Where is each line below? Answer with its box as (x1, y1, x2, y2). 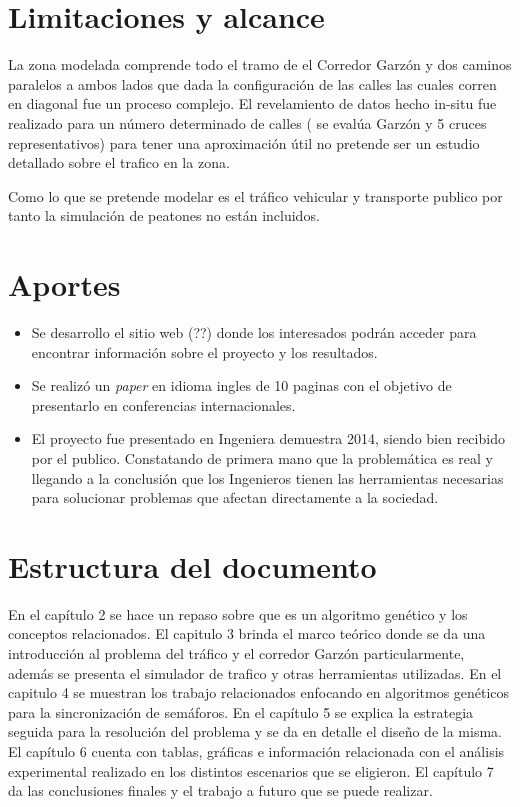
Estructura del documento (8, 545, 377, 586)
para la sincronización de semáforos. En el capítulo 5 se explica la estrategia (8, 701, 474, 722)
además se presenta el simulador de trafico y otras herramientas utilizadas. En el (8, 662, 502, 683)
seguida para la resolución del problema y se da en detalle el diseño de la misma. (8, 721, 502, 742)
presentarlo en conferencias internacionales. (31, 394, 296, 415)
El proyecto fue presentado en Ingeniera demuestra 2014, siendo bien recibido (31, 428, 505, 449)
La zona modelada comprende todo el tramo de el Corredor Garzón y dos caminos (8, 54, 512, 75)
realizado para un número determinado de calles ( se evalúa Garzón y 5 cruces (8, 112, 487, 133)
